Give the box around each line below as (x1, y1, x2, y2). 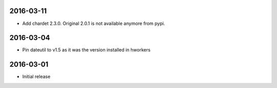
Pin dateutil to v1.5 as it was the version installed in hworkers (22, 47, 151, 53)
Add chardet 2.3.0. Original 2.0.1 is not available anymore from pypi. (22, 20, 165, 26)
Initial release (22, 74, 51, 80)
